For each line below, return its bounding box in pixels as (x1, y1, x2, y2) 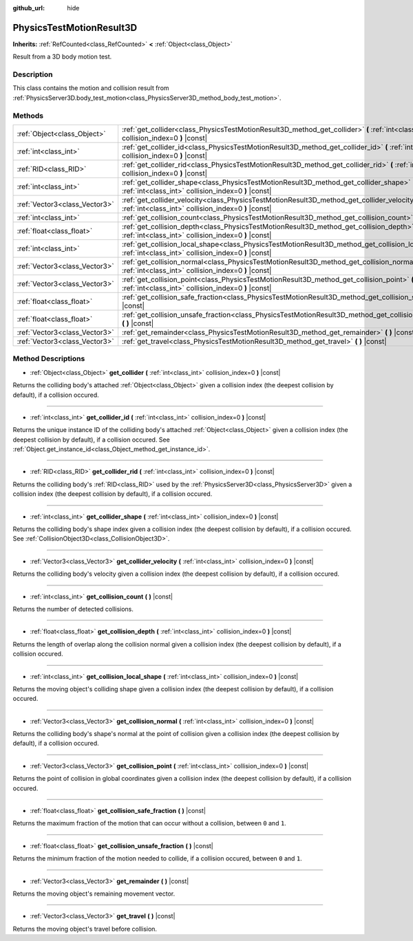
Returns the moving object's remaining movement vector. (12, 889, 176, 898)
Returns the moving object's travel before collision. (12, 924, 158, 933)
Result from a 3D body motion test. (12, 52, 112, 61)
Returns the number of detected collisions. (12, 605, 134, 613)
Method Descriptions (12, 354, 85, 364)
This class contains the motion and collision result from (12, 84, 169, 92)
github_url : (12, 4, 45, 12)
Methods (12, 111, 44, 120)
